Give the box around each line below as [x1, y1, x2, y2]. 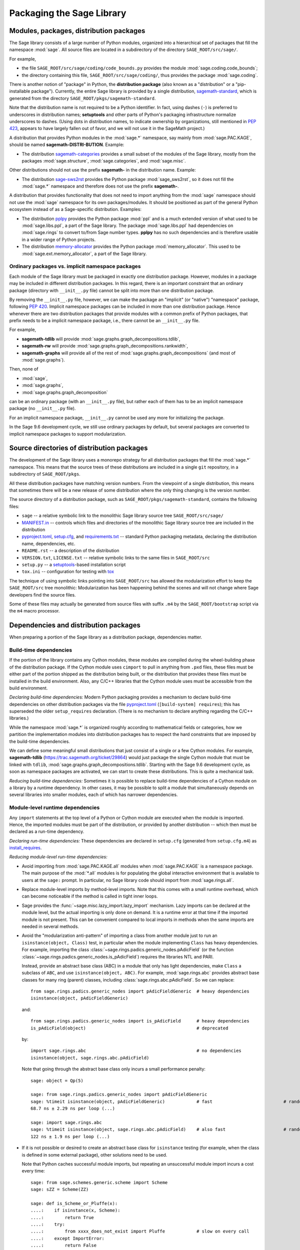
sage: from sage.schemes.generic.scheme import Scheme [30, 1179, 168, 1185]
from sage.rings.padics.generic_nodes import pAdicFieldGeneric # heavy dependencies [30, 988, 249, 994]
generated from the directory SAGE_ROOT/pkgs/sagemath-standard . [9, 95, 156, 101]
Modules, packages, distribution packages [9, 26, 145, 35]
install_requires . [9, 845, 42, 851]
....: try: [30, 1221, 65, 1227]
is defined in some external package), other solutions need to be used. [21, 1151, 167, 1157]
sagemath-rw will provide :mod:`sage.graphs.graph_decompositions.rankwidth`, [21, 343, 188, 349]
